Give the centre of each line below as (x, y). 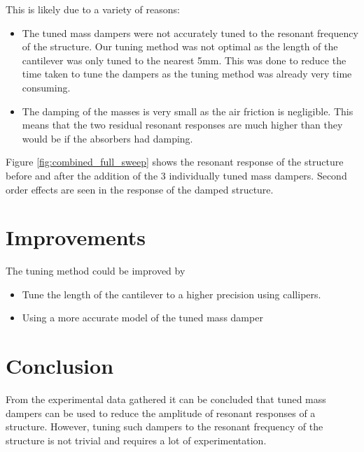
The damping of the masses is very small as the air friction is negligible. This (188, 111)
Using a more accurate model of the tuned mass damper (142, 318)
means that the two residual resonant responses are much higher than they (182, 125)
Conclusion (60, 366)
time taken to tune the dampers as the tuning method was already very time (187, 74)
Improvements (76, 237)
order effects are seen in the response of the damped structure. (140, 189)
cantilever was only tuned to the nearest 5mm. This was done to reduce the (184, 60)
